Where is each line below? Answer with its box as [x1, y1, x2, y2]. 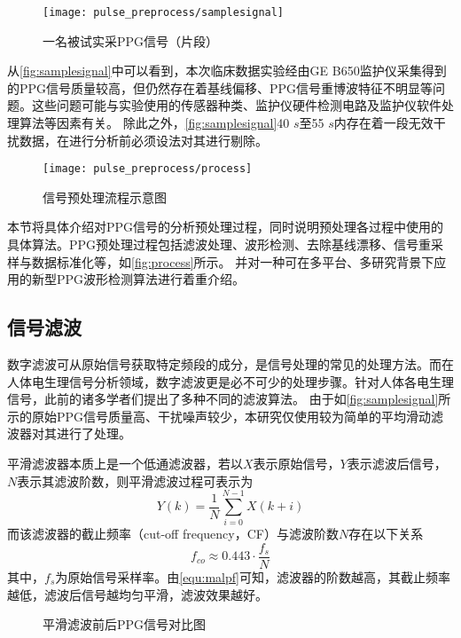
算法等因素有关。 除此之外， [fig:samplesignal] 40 [19, 114, 290, 132]
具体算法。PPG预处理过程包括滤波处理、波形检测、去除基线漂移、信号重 [7, 235, 432, 254]
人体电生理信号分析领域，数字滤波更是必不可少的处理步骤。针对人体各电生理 [7, 372, 454, 390]
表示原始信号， [253, 454, 340, 473]
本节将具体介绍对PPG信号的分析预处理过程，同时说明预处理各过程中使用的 [7, 217, 444, 236]
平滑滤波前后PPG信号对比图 [43, 615, 207, 634]
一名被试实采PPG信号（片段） [43, 31, 219, 50]
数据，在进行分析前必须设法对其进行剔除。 [19, 130, 268, 149]
